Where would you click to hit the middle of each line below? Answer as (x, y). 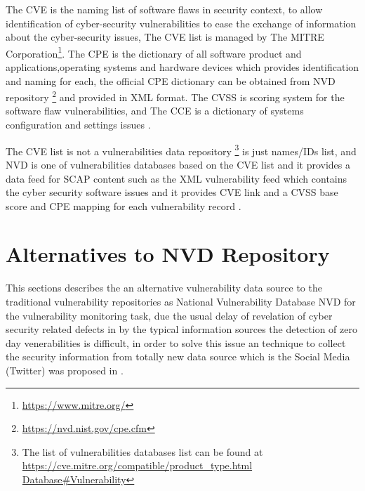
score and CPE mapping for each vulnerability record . (124, 205)
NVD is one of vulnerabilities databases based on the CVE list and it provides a (178, 164)
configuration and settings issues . (78, 125)
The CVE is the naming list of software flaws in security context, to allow (164, 9)
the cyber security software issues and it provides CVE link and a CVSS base (172, 192)
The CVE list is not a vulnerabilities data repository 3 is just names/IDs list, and (181, 150)
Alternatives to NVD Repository (168, 254)
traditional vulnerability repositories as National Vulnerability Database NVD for (181, 301)
